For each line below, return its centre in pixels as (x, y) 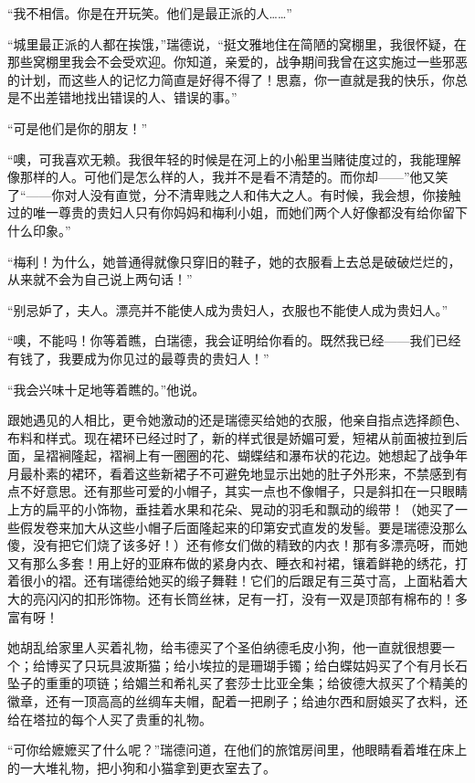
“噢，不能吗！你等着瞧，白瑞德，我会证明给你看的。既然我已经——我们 (222, 340)
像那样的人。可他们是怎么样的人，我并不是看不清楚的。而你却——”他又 (222, 177)
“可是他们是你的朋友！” (78, 127)
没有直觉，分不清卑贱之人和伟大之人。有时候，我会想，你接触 (275, 194)
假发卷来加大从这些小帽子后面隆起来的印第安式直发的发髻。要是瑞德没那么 (243, 527)
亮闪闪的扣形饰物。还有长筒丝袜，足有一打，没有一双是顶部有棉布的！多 (250, 599)
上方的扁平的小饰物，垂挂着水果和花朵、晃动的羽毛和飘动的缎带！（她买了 (231, 509)
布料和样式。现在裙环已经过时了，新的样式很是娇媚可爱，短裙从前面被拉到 (231, 437)
